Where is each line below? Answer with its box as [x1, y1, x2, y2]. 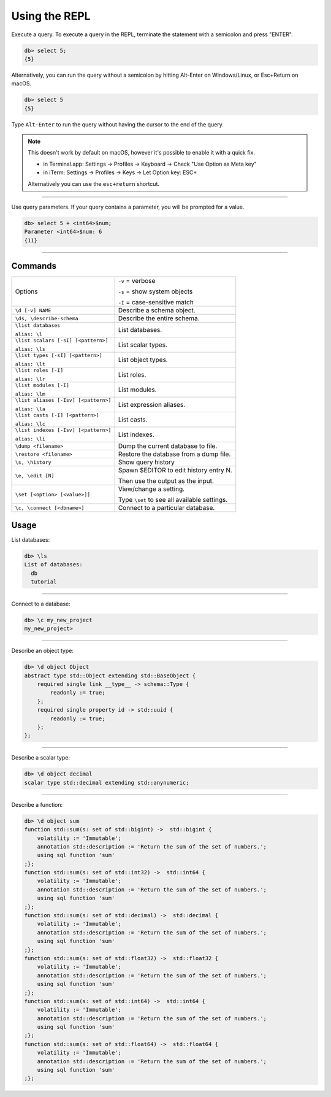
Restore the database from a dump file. [118, 450, 231, 458]
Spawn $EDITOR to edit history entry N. [118, 466, 233, 475]
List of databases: [24, 561, 83, 568]
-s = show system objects [118, 287, 193, 296]
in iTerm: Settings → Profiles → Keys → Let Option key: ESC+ [43, 169, 197, 176]
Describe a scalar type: [11, 754, 70, 761]
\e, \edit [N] [15, 472, 55, 479]
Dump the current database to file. [118, 442, 218, 450]
